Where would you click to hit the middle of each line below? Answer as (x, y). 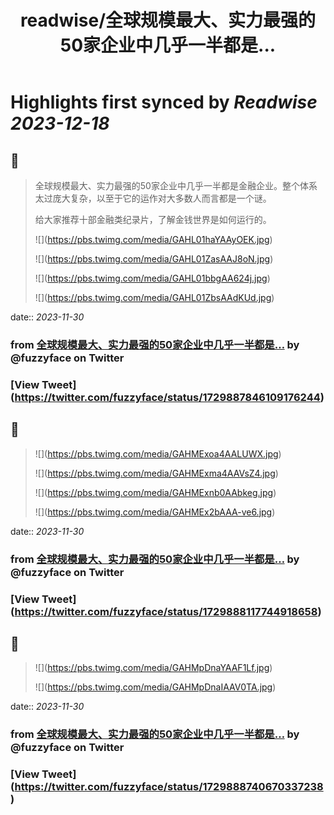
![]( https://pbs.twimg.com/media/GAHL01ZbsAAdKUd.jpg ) (154, 297)
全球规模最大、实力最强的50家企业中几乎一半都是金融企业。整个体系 (176, 185)
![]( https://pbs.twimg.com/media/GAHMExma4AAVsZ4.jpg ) (156, 473)
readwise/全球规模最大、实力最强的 (168, 20)
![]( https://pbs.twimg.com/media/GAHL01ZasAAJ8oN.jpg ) (154, 259)
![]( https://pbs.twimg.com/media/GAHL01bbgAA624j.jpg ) (152, 278)
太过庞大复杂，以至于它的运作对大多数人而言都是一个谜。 (153, 198)
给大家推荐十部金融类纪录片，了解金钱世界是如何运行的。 (153, 219)
